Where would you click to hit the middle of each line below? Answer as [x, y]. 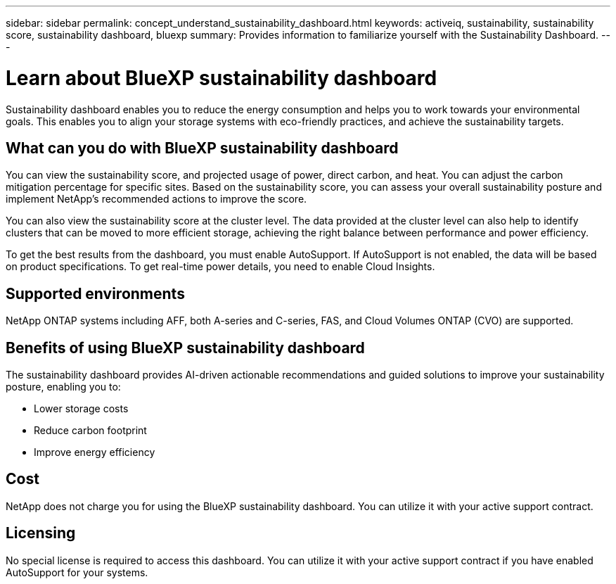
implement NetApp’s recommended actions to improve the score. [156, 199]
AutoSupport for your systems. [77, 572]
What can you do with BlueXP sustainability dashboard [202, 148]
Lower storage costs [81, 409]
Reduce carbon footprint [90, 431]
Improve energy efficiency [95, 452]
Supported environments [95, 293]
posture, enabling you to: [63, 387]
